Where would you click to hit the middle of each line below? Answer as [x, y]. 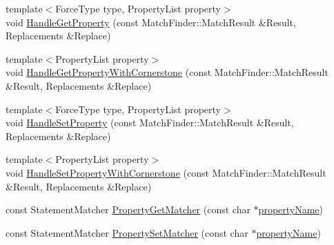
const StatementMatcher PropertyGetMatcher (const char [128, 209]
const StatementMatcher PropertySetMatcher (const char [127, 232]
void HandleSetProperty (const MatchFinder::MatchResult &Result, [150, 122]
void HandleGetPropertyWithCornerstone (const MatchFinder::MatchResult [167, 72]
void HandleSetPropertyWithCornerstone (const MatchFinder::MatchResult [166, 172]
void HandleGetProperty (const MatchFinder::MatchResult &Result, [151, 22]
